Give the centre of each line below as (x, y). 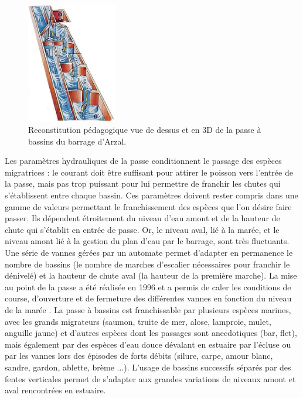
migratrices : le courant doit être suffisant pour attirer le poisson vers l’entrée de (149, 172)
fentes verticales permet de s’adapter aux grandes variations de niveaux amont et (150, 378)
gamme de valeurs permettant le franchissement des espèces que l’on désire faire (148, 206)
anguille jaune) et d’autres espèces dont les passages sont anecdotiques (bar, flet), (151, 333)
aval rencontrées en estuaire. (55, 390)
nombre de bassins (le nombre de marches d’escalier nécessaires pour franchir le (147, 264)
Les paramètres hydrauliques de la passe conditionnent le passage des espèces (143, 161)
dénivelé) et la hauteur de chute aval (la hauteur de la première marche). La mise (151, 275)
